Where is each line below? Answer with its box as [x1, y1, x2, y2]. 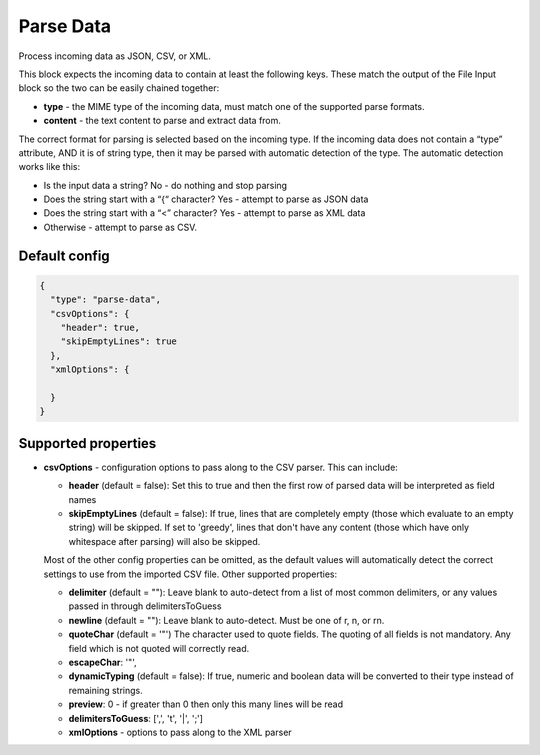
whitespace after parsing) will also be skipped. [68, 535, 261, 547]
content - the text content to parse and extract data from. [43, 115, 282, 127]
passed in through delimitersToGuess [68, 600, 222, 612]
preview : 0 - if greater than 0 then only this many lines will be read [68, 698, 344, 710]
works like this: [18, 161, 81, 173]
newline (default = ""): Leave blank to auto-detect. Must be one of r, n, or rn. [68, 614, 385, 626]
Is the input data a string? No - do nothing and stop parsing [43, 179, 288, 191]
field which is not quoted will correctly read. [68, 642, 250, 654]
